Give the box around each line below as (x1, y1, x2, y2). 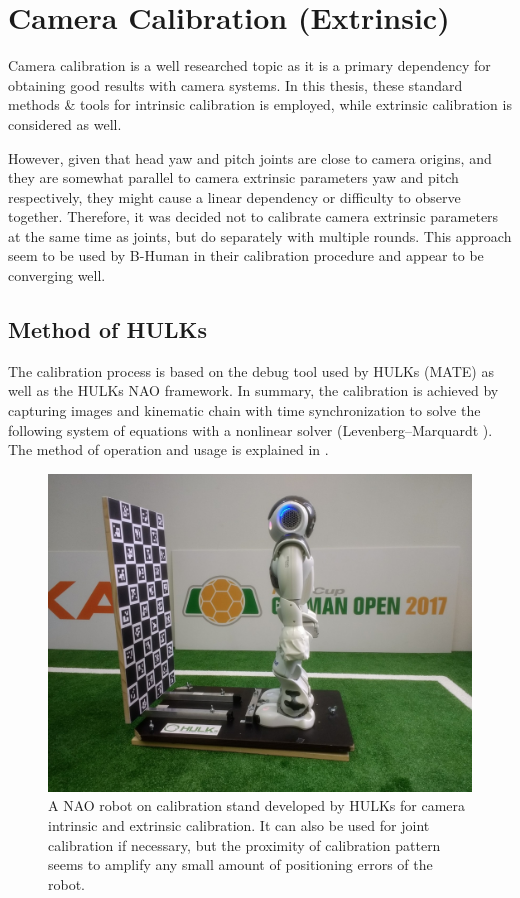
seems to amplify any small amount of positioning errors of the (48, 854, 433, 875)
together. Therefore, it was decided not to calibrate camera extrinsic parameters (8, 206, 499, 227)
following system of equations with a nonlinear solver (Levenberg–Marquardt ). (8, 419, 493, 440)
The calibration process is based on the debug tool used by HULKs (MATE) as (8, 360, 494, 381)
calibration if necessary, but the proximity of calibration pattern (48, 834, 441, 855)
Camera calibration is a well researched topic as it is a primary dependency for (8, 55, 491, 76)
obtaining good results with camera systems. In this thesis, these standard (8, 74, 463, 95)
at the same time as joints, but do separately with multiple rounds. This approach (8, 225, 512, 246)
